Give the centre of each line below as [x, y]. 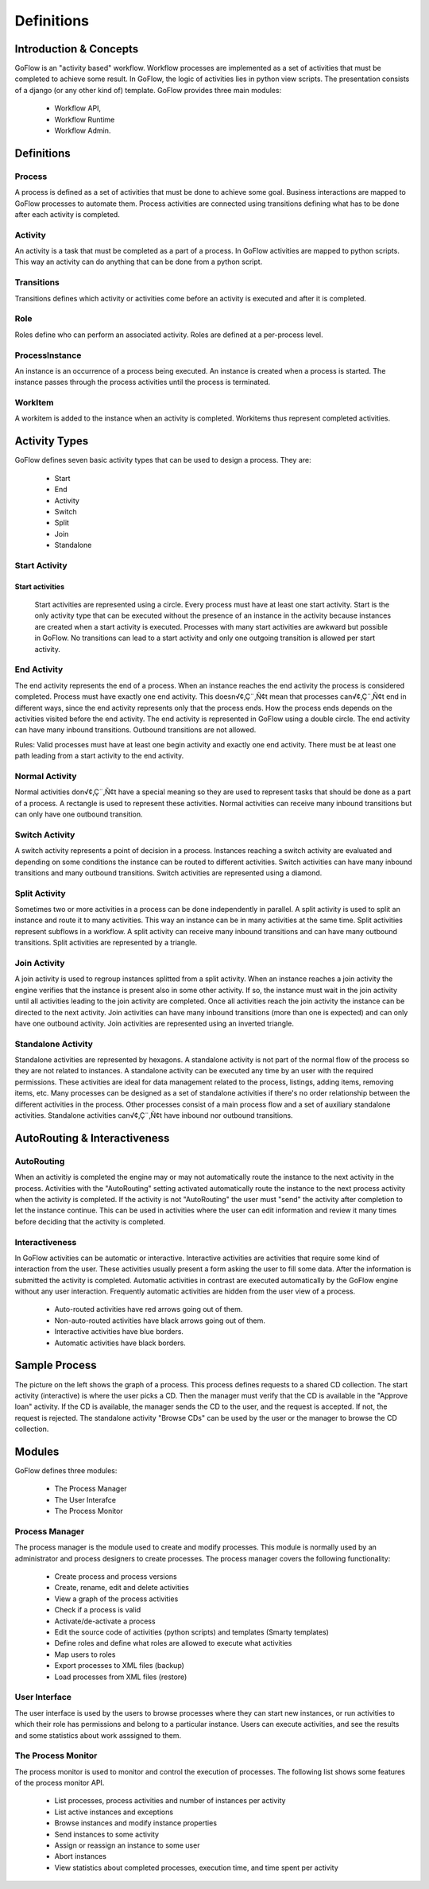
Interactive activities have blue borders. [119, 1332]
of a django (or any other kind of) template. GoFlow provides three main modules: [148, 90]
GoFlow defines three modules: [66, 1470]
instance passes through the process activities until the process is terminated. [143, 382]
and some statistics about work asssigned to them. [98, 1735]
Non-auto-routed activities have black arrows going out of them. [160, 1321]
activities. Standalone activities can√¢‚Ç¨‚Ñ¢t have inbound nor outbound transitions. [154, 1115]
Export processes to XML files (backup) [119, 1666]
